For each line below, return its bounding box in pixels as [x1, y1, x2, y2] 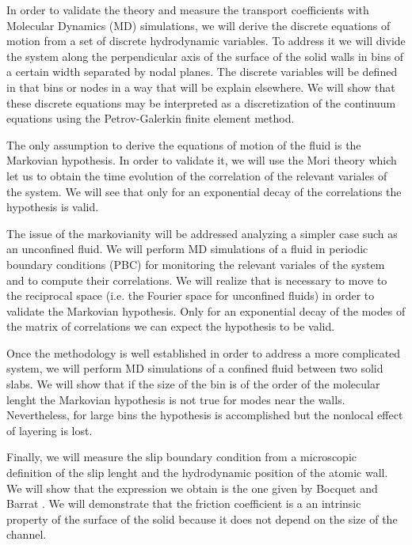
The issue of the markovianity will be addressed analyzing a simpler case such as [6, 225, 398, 241]
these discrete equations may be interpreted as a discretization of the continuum [6, 94, 396, 111]
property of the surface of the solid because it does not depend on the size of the [6, 510, 398, 527]
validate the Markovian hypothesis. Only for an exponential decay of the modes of [6, 302, 406, 319]
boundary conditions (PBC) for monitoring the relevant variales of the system [6, 255, 385, 272]
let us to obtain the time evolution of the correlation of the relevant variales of [6, 167, 387, 184]
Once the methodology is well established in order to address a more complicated [6, 344, 401, 361]
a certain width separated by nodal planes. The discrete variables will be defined [6, 63, 398, 80]
